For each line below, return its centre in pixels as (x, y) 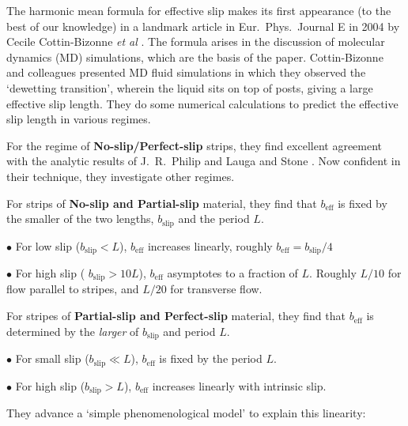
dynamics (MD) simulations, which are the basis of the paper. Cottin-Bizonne (195, 57)
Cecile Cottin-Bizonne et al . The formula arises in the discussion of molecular (196, 41)
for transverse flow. (216, 289)
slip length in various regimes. (79, 119)
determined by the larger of (73, 331)
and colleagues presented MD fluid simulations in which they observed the (186, 72)
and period (189, 331)
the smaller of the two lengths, (80, 219)
